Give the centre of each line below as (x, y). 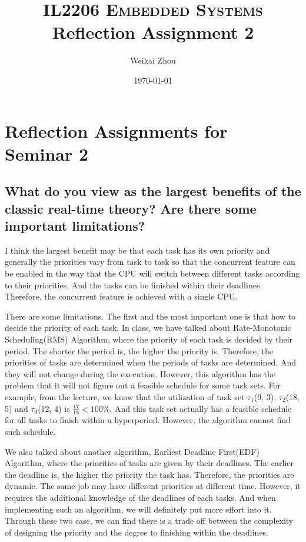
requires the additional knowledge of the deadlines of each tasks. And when (140, 497)
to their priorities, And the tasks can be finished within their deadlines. (134, 285)
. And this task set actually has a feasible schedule (201, 408)
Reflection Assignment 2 (153, 32)
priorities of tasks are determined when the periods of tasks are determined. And (151, 362)
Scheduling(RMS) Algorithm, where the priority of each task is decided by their (149, 339)
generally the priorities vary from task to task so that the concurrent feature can (150, 262)
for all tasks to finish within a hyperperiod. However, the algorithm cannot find (148, 420)
